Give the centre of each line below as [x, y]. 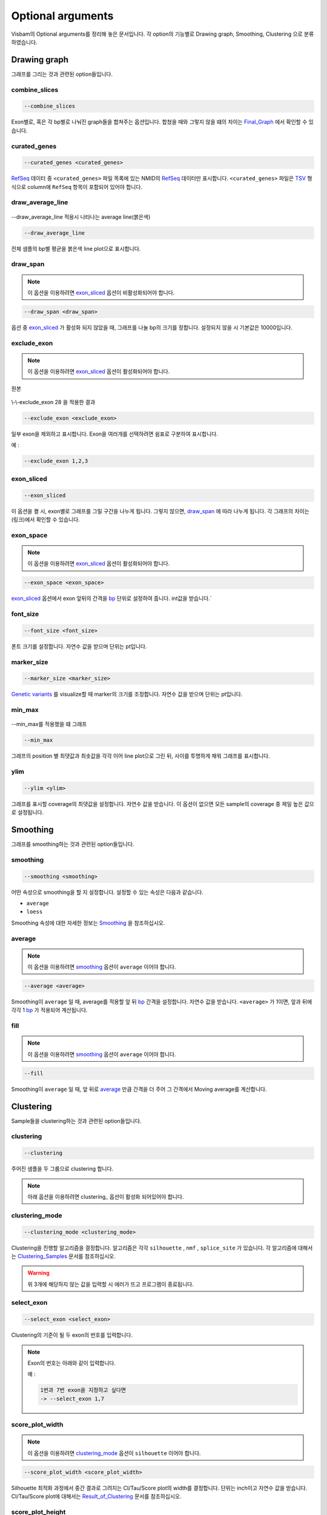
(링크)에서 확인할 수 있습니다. [45, 519]
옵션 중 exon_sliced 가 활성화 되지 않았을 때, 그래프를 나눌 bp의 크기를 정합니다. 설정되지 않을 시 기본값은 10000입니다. [152, 327]
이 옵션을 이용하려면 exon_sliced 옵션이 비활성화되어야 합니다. [101, 292]
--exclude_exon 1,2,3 [56, 461]
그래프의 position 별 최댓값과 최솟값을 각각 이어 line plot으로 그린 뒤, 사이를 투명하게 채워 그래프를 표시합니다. [140, 756]
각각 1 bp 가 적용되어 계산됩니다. [49, 1010]
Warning [38, 1273]
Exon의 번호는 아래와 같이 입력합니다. [72, 1363]
